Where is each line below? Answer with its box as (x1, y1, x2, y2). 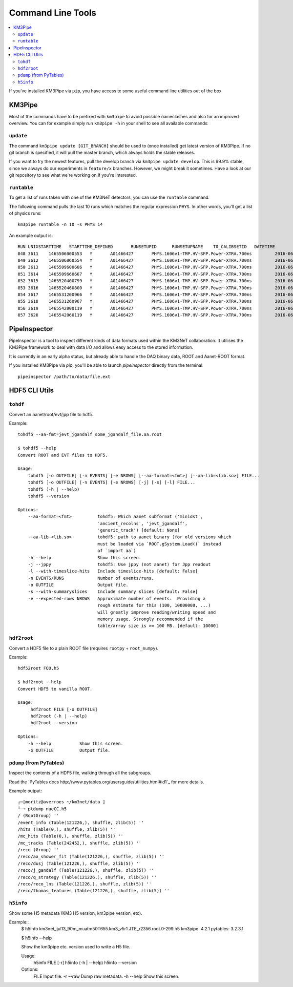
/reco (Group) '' (18, 847, 59, 853)
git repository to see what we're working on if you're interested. (9, 172, 137, 178)
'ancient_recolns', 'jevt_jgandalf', (97, 521, 188, 526)
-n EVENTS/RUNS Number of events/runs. (27, 575, 154, 581)
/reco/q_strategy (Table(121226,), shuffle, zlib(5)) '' (18, 874, 157, 880)
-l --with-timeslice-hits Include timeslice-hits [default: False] (27, 568, 198, 574)
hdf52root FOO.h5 (18, 666, 59, 671)
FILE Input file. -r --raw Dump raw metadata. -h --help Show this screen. (33, 973, 180, 979)
